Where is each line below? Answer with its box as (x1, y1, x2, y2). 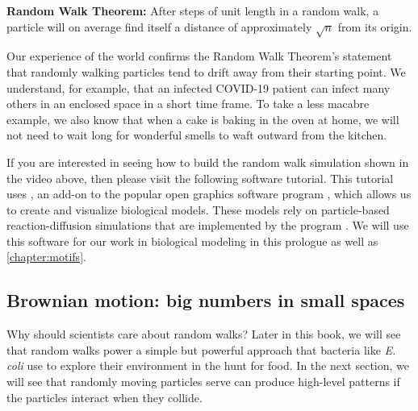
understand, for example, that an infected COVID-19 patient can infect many (6, 79, 391, 96)
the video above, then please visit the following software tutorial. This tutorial (6, 169, 394, 186)
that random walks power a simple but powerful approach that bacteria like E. (6, 341, 396, 358)
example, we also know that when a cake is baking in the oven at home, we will (6, 110, 399, 127)
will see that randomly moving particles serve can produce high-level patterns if (6, 373, 400, 390)
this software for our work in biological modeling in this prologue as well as (6, 232, 378, 249)
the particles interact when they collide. (6, 388, 203, 405)
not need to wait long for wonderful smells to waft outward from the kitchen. (6, 127, 387, 143)
